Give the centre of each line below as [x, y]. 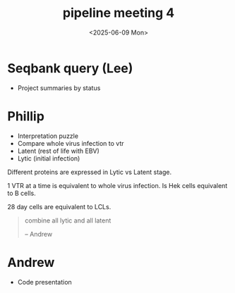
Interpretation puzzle [48, 136]
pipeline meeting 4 [119, 13]
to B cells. [22, 193]
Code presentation [44, 282]
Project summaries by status [59, 88]
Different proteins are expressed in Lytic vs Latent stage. [89, 172]
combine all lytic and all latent [68, 220]
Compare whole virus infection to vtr [71, 143]
